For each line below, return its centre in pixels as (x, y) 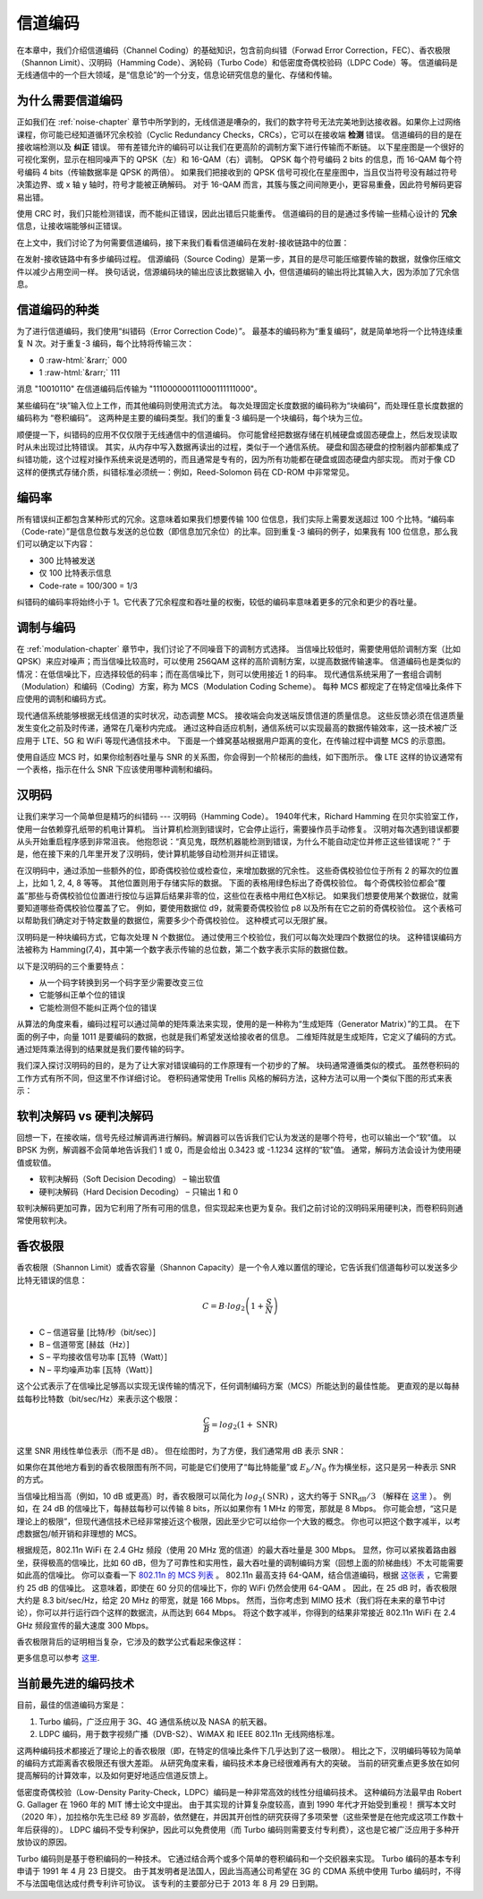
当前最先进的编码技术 (75, 1684)
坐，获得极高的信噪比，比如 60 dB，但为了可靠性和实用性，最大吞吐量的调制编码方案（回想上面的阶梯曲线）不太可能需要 (240, 1562)
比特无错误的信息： (52, 1279)
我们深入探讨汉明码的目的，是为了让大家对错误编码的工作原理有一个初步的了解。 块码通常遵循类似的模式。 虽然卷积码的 (238, 1065)
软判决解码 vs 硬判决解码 (85, 1116)
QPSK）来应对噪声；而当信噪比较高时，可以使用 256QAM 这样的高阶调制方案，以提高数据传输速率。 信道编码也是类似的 (238, 662)
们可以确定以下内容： (56, 544)
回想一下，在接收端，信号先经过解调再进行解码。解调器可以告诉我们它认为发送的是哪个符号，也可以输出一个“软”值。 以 (237, 1138)
